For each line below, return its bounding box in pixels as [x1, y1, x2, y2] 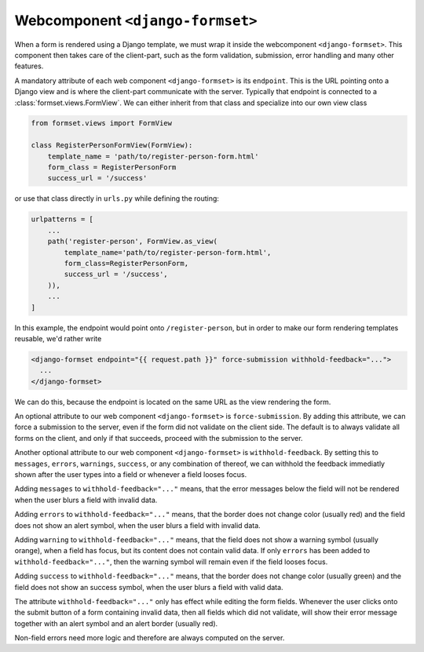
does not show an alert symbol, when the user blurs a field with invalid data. [14, 520, 261, 530]
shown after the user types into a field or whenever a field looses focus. [14, 470, 247, 479]
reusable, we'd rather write [14, 333, 102, 343]
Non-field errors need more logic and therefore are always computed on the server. [14, 633, 285, 643]
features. [14, 61, 44, 71]
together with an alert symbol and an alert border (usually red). [14, 618, 218, 628]
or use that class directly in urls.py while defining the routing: [14, 194, 220, 203]
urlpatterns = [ [31, 215, 94, 224]
